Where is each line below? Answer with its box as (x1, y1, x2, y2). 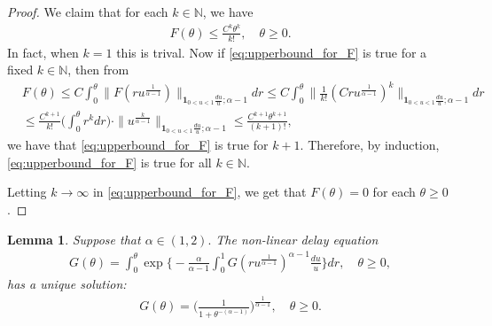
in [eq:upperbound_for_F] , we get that (92, 182, 307, 201)
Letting (7, 182, 47, 201)
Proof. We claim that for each (7, 3, 168, 20)
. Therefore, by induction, (300, 136, 440, 154)
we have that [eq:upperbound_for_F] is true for (7, 136, 269, 154)
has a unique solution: (7, 275, 127, 293)
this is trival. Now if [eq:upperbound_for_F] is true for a (116, 43, 427, 61)
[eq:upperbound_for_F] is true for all (7, 152, 212, 171)
